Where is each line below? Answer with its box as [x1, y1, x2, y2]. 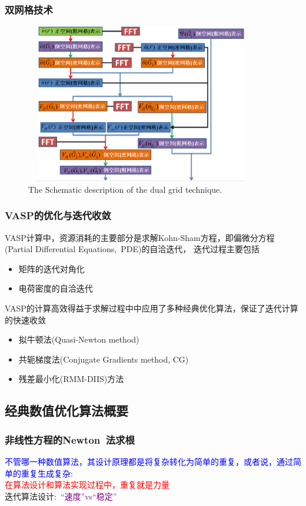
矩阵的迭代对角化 [18, 262, 85, 274]
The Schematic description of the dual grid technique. [28, 183, 222, 195]
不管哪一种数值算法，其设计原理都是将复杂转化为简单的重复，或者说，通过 [5, 455, 293, 467]
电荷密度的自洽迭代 [18, 282, 93, 294]
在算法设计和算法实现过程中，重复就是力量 [5, 478, 169, 491]
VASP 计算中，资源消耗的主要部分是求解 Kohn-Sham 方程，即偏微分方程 [5, 231, 275, 243]
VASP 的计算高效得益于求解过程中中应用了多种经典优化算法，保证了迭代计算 [5, 302, 298, 314]
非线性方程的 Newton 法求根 [5, 432, 135, 447]
